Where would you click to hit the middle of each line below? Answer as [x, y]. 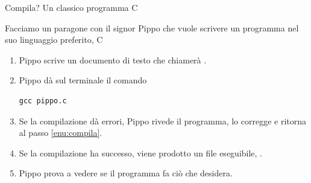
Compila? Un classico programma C [71, 7]
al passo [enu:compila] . [61, 133]
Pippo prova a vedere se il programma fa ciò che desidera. [126, 173]
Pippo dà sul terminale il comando [83, 80]
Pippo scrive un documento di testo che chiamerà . [113, 59]
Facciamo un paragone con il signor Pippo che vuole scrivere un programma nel [152, 27]
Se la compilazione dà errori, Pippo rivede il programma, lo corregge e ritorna [163, 120]
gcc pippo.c [43, 101]
